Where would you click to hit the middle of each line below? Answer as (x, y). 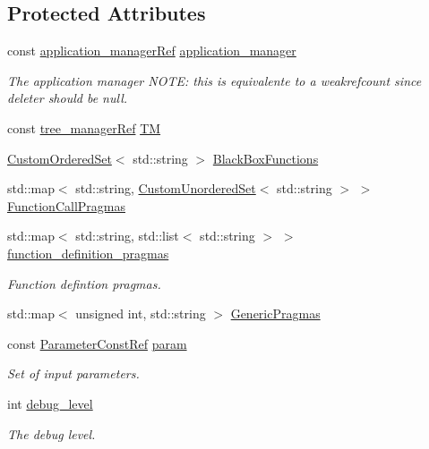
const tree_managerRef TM (84, 127)
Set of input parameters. (73, 373)
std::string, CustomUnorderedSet (166, 188)
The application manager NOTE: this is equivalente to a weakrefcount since (214, 80)
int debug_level (50, 403)
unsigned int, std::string (141, 313)
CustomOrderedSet (60, 158)
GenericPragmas (275, 313)
